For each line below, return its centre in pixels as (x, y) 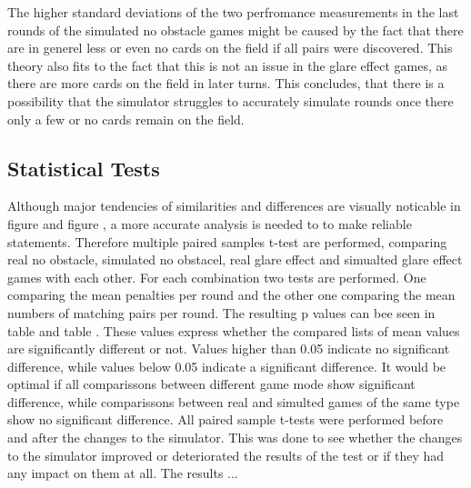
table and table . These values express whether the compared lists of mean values (234, 330)
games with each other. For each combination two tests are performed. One (217, 277)
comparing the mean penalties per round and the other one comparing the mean (231, 295)
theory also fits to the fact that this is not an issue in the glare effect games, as (228, 65)
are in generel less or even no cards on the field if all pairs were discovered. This (230, 48)
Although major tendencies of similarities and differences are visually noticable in (234, 206)
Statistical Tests (84, 168)
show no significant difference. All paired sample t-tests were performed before (225, 419)
